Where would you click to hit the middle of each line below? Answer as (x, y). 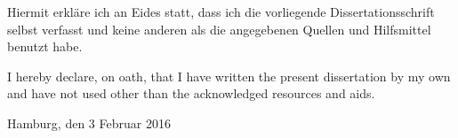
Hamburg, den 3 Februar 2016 (89, 123)
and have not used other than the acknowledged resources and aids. (191, 93)
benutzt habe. (45, 46)
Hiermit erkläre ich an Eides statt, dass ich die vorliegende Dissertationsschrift (221, 11)
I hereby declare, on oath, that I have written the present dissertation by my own (229, 76)
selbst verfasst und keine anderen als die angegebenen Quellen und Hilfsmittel (219, 29)
